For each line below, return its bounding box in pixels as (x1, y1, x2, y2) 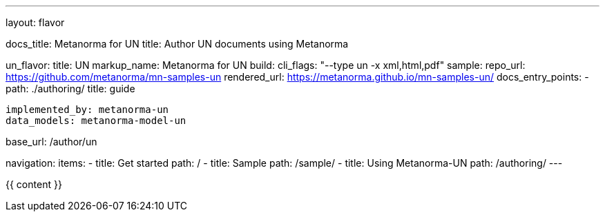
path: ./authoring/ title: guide (6, 83, 135, 94)
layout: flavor (6, 17, 65, 28)
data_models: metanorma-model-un (6, 115, 186, 126)
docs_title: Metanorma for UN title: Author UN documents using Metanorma (6, 38, 349, 50)
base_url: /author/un (6, 136, 97, 147)
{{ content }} (6, 178, 62, 190)
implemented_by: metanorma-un (6, 104, 169, 115)
